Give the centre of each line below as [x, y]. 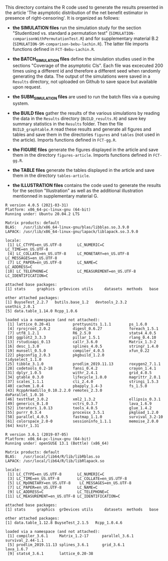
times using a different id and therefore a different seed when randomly [87, 71]
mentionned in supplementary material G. [55, 196]
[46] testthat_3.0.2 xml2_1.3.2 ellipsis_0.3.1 [83, 399]
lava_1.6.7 [17, 549]
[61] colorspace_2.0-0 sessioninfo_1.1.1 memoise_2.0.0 [82, 421]
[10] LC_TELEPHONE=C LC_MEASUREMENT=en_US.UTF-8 [71, 271]
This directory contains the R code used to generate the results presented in [84, 7]
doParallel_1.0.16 [24, 395]
